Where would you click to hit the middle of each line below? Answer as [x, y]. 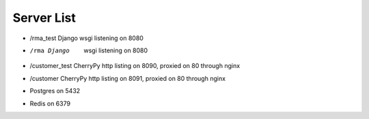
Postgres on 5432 [55, 91]
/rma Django [50, 50]
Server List [44, 18]
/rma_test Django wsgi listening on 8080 [86, 38]
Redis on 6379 [50, 103]
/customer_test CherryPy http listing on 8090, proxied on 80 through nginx [135, 66]
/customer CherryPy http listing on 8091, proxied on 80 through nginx [127, 78]
